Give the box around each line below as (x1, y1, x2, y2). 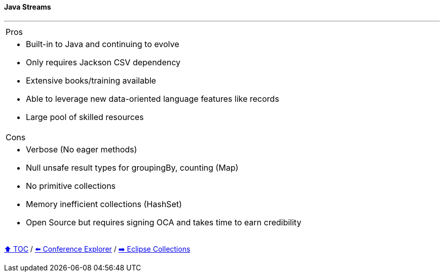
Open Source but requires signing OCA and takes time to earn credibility (26, 217, 302, 227)
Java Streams (4, 3, 51, 11)
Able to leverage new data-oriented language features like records (26, 93, 279, 104)
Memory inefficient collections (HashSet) (26, 199, 182, 209)
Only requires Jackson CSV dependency (26, 57, 181, 67)
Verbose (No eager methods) (26, 144, 137, 154)
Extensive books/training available (26, 75, 156, 86)
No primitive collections (26, 180, 116, 191)
